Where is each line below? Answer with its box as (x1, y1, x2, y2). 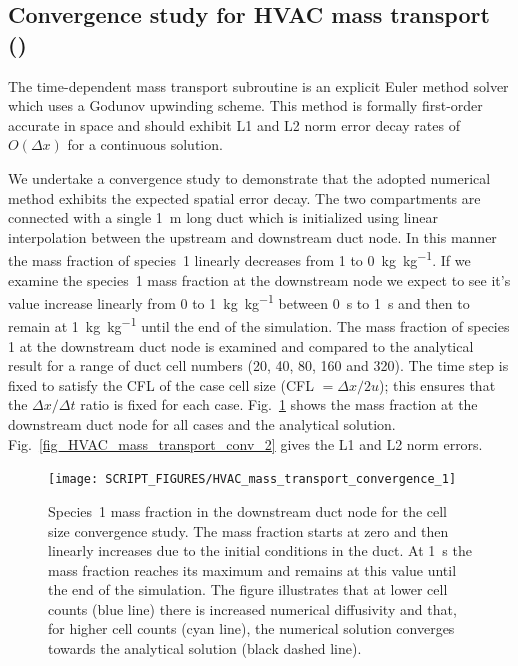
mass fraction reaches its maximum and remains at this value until (48, 559, 457, 580)
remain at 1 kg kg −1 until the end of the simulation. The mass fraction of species (8, 313, 510, 337)
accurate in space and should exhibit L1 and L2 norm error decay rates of (8, 114, 460, 135)
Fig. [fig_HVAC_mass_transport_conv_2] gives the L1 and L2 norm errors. (8, 433, 483, 454)
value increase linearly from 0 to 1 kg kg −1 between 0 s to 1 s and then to (8, 290, 470, 313)
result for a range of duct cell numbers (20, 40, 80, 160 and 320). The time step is (8, 355, 509, 376)
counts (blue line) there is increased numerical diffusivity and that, (48, 598, 457, 619)
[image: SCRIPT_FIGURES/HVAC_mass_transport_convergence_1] (48, 472, 457, 487)
